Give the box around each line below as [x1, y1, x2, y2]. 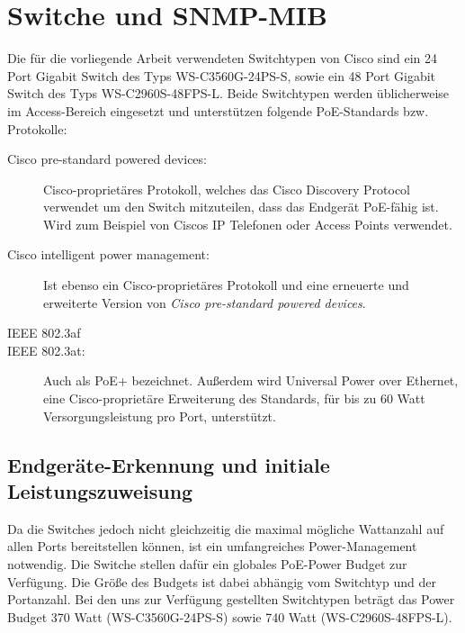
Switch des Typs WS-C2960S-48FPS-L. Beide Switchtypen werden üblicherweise [7, 84, 450, 103]
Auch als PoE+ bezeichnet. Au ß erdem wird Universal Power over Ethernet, [43, 371, 459, 390]
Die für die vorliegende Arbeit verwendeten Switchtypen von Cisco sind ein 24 [7, 49, 438, 68]
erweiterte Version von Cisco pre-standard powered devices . [43, 293, 366, 312]
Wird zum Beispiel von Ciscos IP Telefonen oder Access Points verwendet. [43, 214, 452, 233]
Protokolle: [7, 119, 67, 138]
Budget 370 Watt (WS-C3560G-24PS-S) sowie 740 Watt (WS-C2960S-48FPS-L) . [7, 607, 452, 626]
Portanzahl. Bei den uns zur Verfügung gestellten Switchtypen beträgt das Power [7, 590, 455, 609]
